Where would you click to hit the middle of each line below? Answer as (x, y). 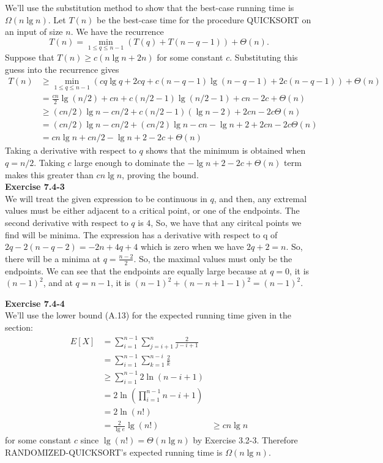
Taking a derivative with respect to (71, 150)
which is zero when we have (192, 247)
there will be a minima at (53, 258)
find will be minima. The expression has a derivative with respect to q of (141, 234)
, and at (58, 283)
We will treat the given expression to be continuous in (106, 198)
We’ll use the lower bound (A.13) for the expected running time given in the (148, 315)
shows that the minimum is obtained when (226, 150)
